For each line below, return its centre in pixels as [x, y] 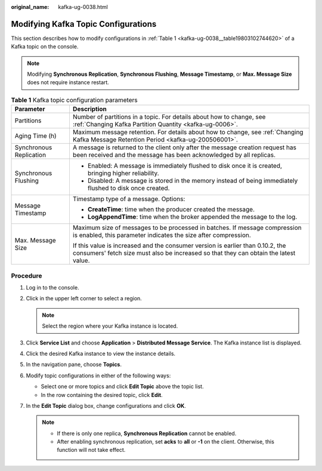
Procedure [27, 276]
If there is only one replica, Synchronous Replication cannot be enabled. [147, 433]
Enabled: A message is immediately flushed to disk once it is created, [185, 166]
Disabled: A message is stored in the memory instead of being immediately [193, 181]
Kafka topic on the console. [45, 47]
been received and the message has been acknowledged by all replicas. [174, 155]
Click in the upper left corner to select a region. [84, 298]
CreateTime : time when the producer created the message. [171, 210]
